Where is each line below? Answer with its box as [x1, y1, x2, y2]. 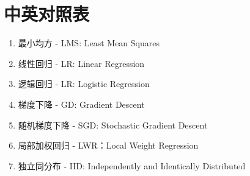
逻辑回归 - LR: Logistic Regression [18, 77, 150, 90]
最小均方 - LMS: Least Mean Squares [18, 37, 160, 49]
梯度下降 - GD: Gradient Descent [18, 97, 145, 110]
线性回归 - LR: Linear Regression [18, 57, 145, 69]
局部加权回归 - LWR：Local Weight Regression [18, 139, 199, 152]
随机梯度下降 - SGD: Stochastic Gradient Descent [18, 118, 208, 131]
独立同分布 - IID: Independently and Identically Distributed [18, 159, 246, 172]
